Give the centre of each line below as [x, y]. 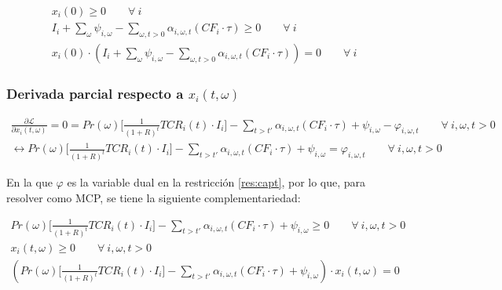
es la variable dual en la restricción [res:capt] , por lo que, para [216, 181]
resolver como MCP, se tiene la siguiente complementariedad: [154, 197]
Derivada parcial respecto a [95, 93]
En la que [29, 181]
